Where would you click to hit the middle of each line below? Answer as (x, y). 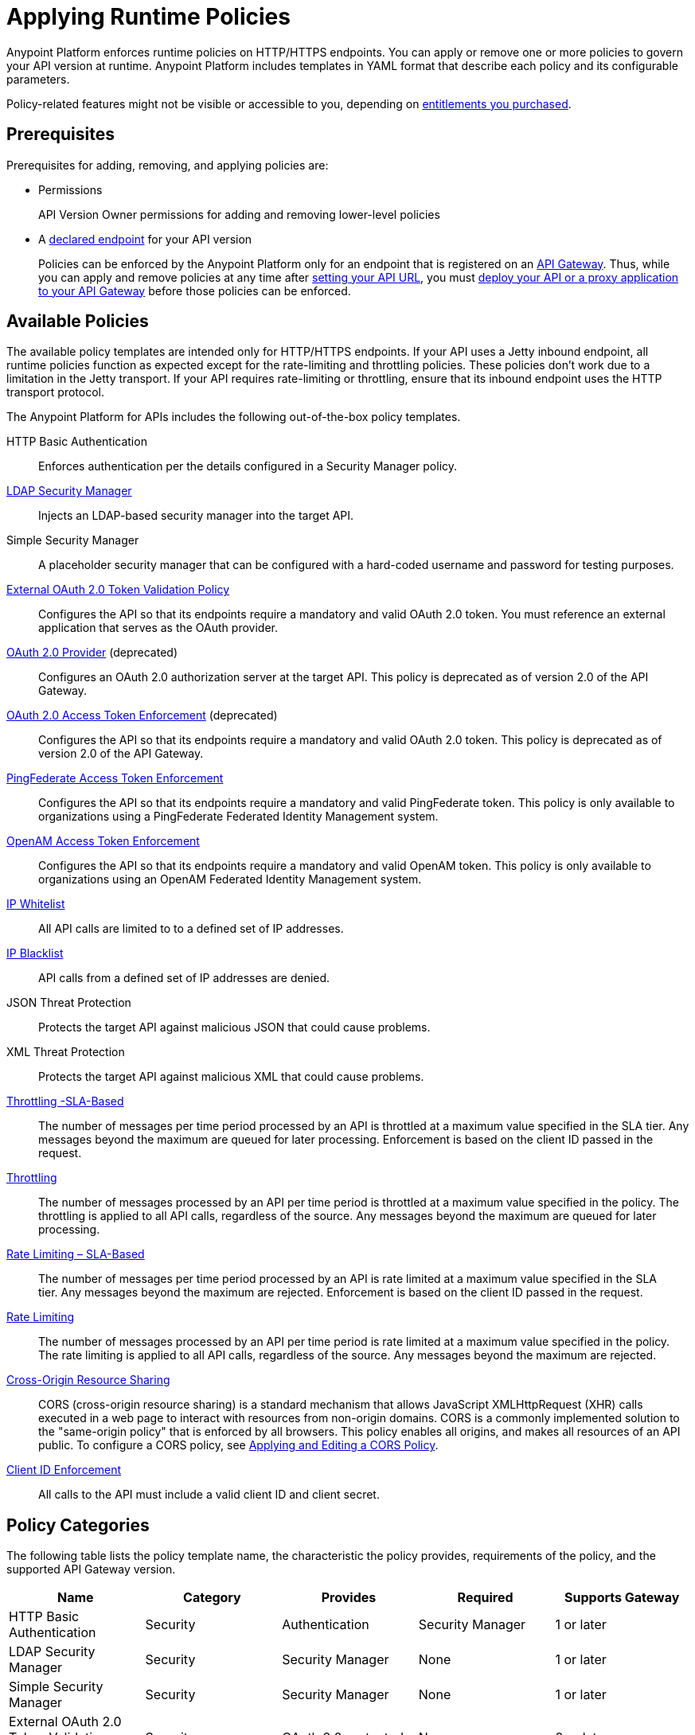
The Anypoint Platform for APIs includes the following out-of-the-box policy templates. (234, 417)
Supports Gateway (622, 1598)
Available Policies (78, 322)
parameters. (38, 79)
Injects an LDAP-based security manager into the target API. (196, 516)
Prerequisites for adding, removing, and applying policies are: (168, 165)
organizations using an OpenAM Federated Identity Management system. (230, 879)
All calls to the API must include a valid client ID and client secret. (209, 1495)
